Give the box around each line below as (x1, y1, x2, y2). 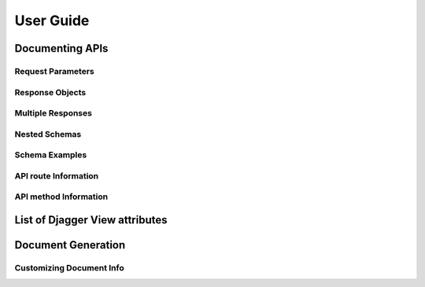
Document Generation (14, 238, 126, 252)
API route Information (14, 170, 99, 181)
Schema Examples (14, 149, 87, 160)
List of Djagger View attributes (14, 213, 168, 226)
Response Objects (14, 86, 87, 98)
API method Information (14, 191, 109, 202)
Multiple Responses (14, 108, 92, 119)
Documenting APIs (14, 42, 109, 55)
